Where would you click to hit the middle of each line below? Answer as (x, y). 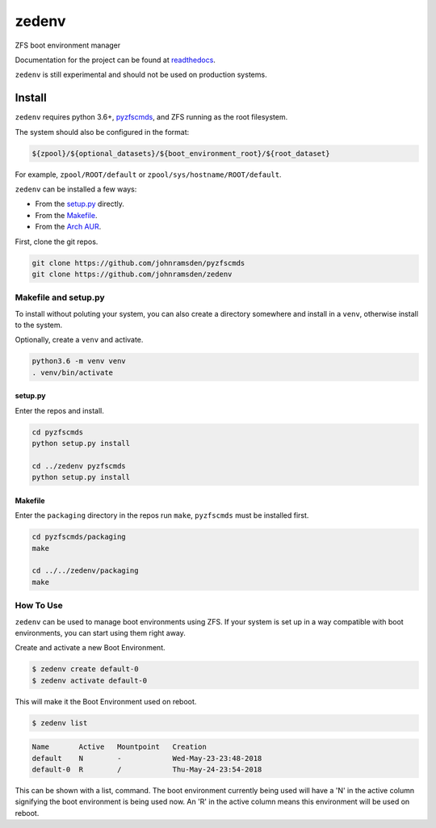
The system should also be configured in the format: (102, 132)
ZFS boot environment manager (68, 45)
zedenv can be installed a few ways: (76, 189)
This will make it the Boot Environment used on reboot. (106, 701)
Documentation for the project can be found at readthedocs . (115, 60)
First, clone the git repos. (57, 242)
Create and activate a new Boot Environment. (90, 648)
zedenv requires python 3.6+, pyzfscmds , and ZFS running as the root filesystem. (151, 117)
